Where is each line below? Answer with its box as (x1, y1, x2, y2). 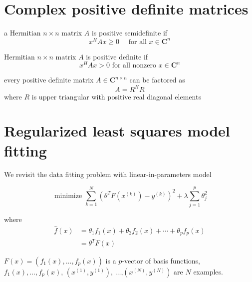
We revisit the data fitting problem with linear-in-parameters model (4, 169, 212, 179)
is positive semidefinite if (91, 27, 168, 38)
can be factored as (129, 74, 185, 85)
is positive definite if (86, 51, 148, 61)
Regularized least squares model (4, 120, 230, 141)
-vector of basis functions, (122, 255, 200, 266)
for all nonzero (112, 62, 157, 69)
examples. (193, 266, 223, 277)
